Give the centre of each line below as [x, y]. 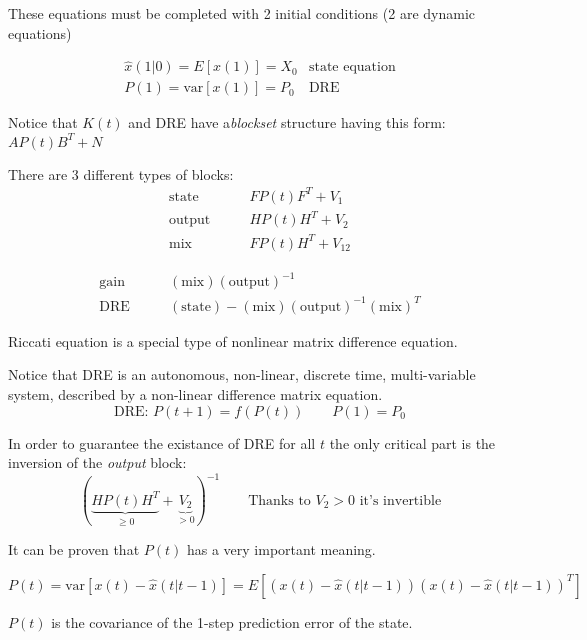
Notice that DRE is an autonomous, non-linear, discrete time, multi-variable [242, 374]
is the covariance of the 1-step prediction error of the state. [232, 621]
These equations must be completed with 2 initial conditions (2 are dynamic [241, 13]
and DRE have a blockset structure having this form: [287, 122]
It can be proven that [74, 549]
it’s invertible [400, 500]
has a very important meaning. [281, 549]
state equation [352, 67]
